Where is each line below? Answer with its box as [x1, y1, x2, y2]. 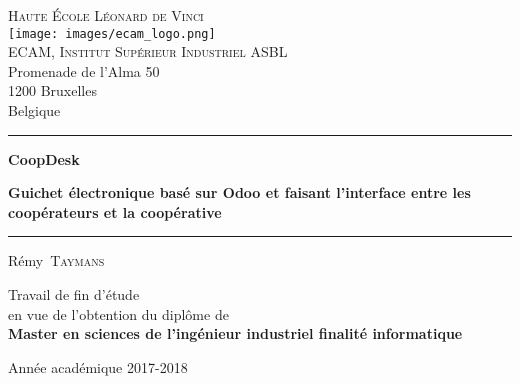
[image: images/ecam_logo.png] [8, 26, 216, 41]
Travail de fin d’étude [8, 284, 140, 304]
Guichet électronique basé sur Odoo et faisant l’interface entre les [8, 182, 471, 203]
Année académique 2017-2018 [8, 356, 188, 377]
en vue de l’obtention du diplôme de [8, 303, 229, 324]
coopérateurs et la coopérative [8, 201, 222, 222]
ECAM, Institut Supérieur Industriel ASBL [8, 41, 288, 62]
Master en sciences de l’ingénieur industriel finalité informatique [8, 323, 463, 344]
